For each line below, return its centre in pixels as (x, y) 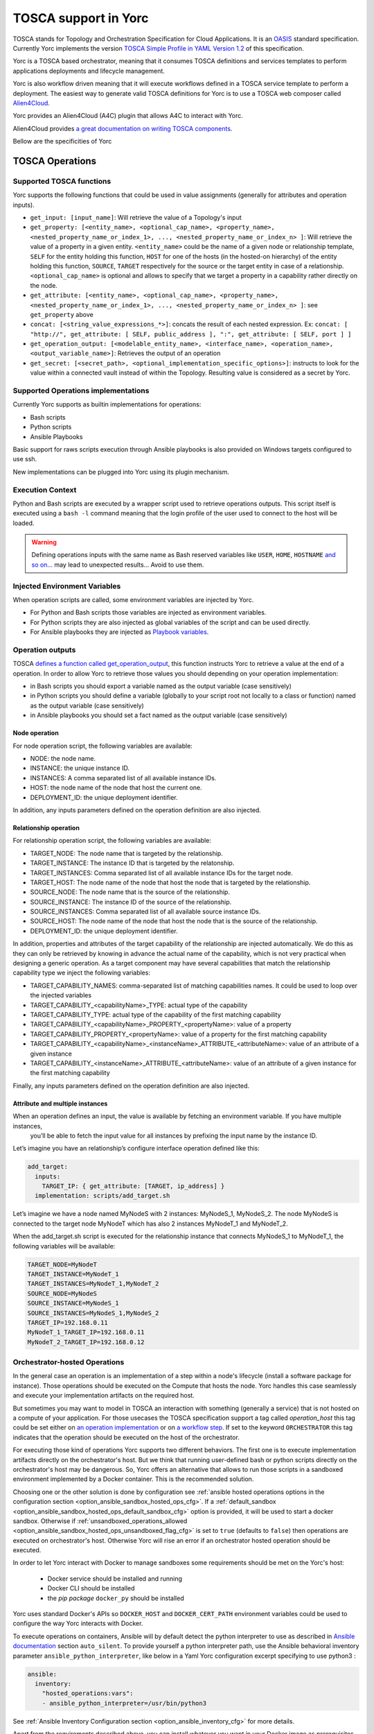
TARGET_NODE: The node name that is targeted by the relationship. (126, 853)
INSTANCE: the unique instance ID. (80, 768)
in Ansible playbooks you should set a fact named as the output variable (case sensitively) (159, 715)
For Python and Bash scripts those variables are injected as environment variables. (148, 612)
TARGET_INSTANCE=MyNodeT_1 (73, 1274)
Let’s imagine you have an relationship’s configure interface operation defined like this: (136, 1149)
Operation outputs (44, 650)
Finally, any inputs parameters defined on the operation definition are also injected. (131, 1085)
